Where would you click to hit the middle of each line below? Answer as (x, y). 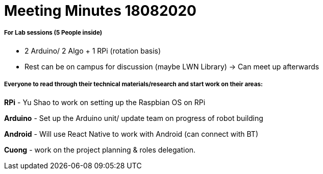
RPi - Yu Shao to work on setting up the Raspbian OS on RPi (105, 102)
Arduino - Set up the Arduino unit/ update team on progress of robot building (134, 118)
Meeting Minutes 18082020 (100, 11)
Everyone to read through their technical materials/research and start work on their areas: (133, 84)
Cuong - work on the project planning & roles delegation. (100, 150)
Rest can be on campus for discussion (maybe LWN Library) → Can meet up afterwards (172, 66)
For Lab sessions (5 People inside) (53, 33)
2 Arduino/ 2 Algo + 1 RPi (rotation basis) (93, 51)
